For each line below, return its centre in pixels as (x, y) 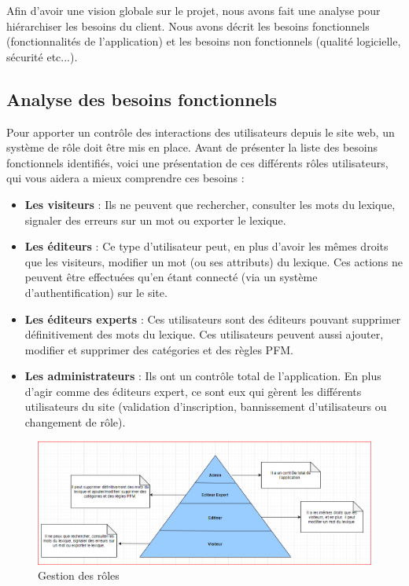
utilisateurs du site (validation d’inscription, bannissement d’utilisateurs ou (206, 407)
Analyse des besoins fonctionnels (142, 99)
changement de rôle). (75, 422)
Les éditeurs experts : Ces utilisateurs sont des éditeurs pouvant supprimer (213, 319)
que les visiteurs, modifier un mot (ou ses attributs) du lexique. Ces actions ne (214, 261)
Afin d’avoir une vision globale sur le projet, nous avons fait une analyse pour (193, 10)
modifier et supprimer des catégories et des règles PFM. (159, 349)
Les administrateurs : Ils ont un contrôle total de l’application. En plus (203, 376)
